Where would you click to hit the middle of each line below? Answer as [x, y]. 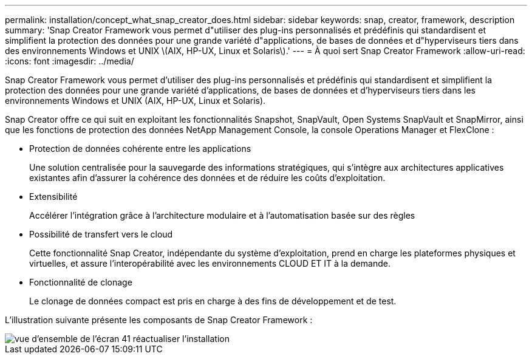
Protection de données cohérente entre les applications [140, 149]
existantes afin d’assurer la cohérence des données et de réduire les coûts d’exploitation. [207, 178]
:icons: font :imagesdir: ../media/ [70, 61]
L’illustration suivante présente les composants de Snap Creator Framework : [159, 320]
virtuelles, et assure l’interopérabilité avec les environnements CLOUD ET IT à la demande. [210, 263]
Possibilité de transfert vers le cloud [101, 234]
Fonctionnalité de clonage [81, 282]
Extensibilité [53, 197]
